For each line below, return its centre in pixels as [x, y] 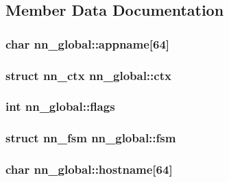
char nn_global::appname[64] [88, 43]
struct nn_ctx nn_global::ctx [88, 75]
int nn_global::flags [60, 106]
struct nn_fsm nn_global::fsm [91, 138]
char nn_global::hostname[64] [89, 169]
